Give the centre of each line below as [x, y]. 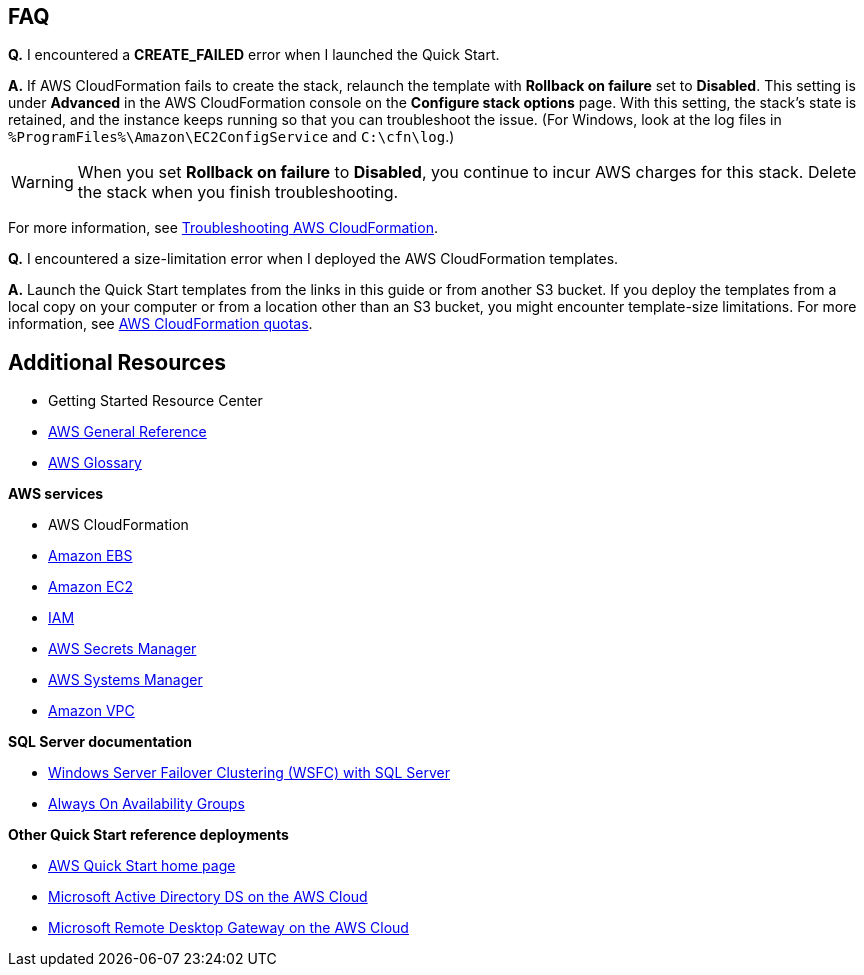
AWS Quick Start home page [142, 866]
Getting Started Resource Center [155, 401]
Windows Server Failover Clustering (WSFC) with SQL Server [249, 773]
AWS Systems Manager [125, 680]
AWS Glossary [95, 463]
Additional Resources [117, 362]
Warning [42, 182]
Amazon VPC [91, 711]
